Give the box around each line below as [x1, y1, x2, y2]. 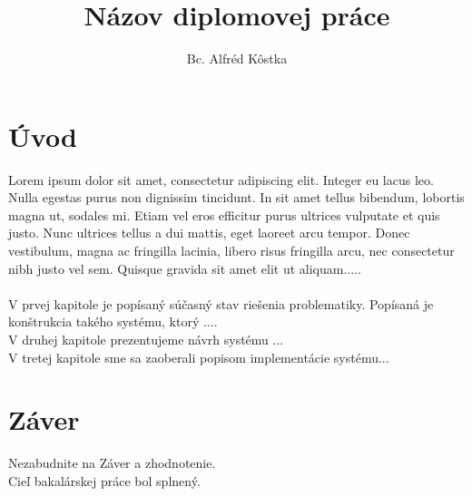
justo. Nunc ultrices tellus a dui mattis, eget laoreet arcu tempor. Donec [8, 223, 410, 242]
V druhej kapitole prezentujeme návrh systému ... [8, 330, 284, 348]
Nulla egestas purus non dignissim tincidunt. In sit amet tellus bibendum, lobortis [8, 188, 465, 207]
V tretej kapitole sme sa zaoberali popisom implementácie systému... [8, 347, 389, 366]
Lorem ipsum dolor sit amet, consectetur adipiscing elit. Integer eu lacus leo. [8, 170, 434, 189]
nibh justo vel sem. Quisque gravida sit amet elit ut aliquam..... [8, 258, 361, 277]
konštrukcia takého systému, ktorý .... [8, 312, 218, 331]
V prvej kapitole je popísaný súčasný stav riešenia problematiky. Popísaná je [8, 294, 434, 313]
